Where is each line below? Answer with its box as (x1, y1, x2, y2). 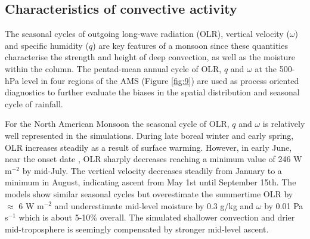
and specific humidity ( (5, 39, 89, 51)
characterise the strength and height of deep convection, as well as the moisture (5, 51, 295, 63)
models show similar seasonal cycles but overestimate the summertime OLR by (5, 187, 293, 200)
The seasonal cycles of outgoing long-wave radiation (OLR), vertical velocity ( (5, 27, 290, 40)
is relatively (262, 117, 305, 130)
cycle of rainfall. (5, 97, 63, 110)
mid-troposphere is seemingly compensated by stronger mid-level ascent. (5, 222, 269, 235)
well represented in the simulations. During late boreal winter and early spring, (5, 129, 294, 141)
